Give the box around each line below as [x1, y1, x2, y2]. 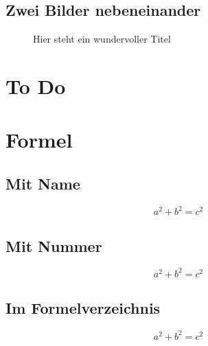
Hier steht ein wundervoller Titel [33, 32, 171, 46]
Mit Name [5, 172, 80, 194]
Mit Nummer [5, 235, 102, 256]
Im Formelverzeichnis [5, 297, 161, 319]
